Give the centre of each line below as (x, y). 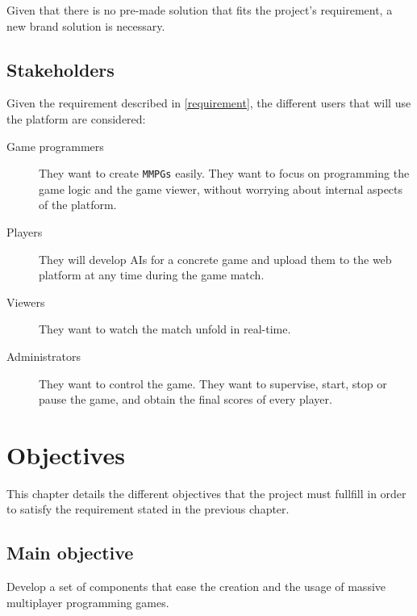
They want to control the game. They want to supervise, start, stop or (213, 383)
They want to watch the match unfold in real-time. (165, 329)
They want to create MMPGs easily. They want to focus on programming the (224, 173)
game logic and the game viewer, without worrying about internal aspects (221, 189)
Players (25, 232)
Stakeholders (60, 69)
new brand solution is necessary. (86, 25)
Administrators (44, 356)
